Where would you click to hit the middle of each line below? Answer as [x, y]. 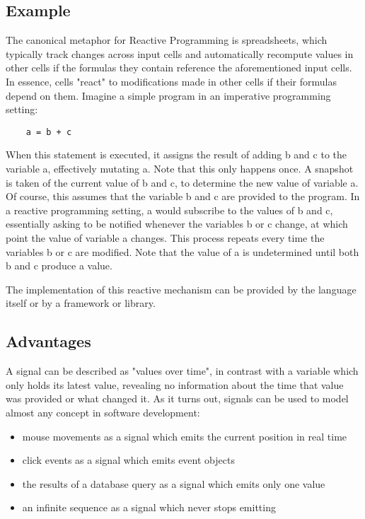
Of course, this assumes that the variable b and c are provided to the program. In [183, 196]
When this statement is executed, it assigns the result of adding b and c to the [176, 154]
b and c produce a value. [59, 266]
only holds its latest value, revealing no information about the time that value [175, 384]
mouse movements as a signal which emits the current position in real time [185, 436]
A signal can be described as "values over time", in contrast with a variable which [182, 371]
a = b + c [49, 132]
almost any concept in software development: [103, 412]
